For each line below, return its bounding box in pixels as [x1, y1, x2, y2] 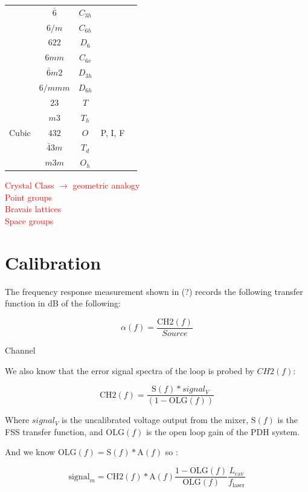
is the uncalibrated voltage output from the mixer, [62, 413, 249, 426]
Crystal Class [5, 179, 54, 192]
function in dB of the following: [5, 297, 121, 309]
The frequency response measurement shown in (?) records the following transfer [5, 285, 303, 297]
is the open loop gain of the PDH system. [146, 425, 300, 438]
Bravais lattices [5, 202, 62, 215]
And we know [5, 445, 56, 458]
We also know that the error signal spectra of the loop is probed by [5, 364, 254, 377]
